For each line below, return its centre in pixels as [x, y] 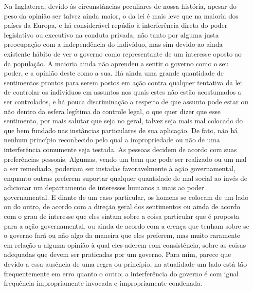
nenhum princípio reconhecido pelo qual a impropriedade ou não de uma [112, 140]
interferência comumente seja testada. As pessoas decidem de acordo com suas [120, 149]
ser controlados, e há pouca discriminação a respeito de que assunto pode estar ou [126, 101]
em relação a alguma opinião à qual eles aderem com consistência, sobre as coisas [125, 244]
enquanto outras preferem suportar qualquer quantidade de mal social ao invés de [126, 178]
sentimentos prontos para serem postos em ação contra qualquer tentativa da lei [123, 82]
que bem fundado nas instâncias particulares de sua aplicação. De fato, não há [121, 130]
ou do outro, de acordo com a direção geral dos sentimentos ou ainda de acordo [122, 206]
